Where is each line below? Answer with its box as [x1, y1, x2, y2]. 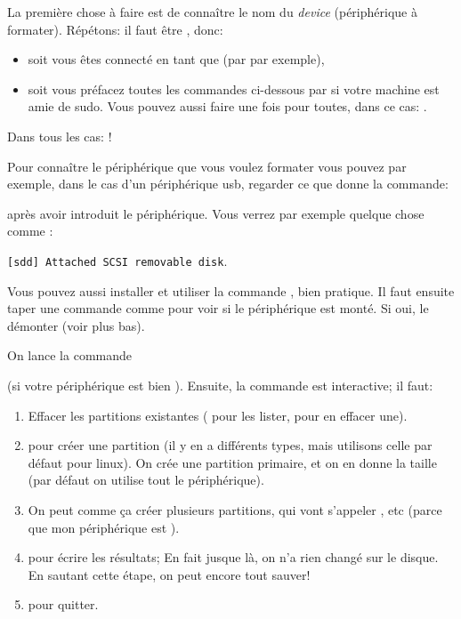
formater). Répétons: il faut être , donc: [7, 20, 223, 38]
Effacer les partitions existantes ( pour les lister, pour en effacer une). [28, 406, 408, 424]
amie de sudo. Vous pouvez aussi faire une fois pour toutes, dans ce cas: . [28, 97, 427, 116]
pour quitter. [28, 595, 99, 614]
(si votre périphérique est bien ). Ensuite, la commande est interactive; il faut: [7, 375, 433, 394]
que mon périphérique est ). [28, 518, 180, 536]
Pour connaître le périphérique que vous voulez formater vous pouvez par [7, 157, 407, 175]
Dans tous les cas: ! [7, 126, 112, 145]
